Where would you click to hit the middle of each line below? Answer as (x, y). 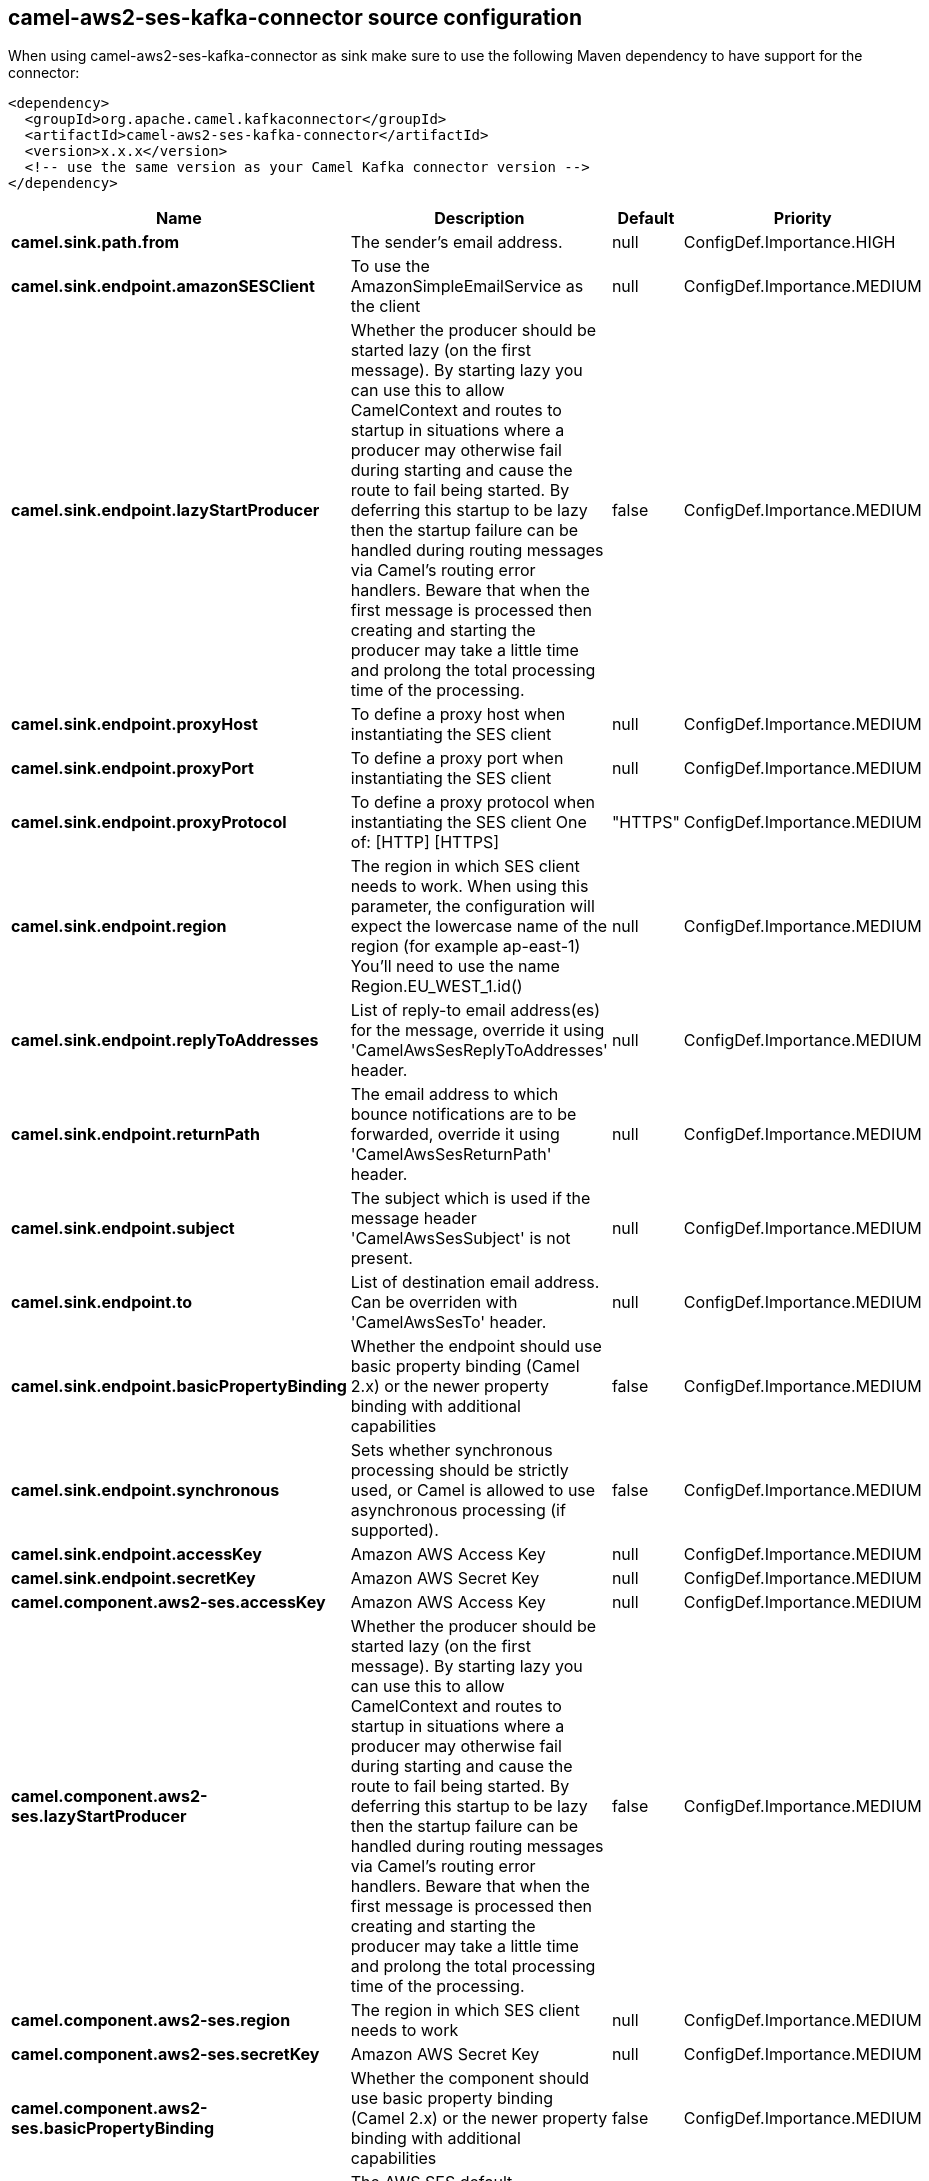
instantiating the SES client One (468, 822)
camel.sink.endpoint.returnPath (135, 1134)
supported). (394, 1530)
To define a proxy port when (457, 758)
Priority (802, 218)
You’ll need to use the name (455, 966)
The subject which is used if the (470, 1198)
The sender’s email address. (456, 242)
